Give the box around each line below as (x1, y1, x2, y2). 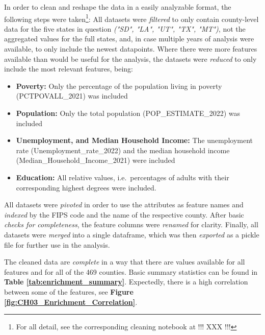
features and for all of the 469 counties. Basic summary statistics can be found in (4, 266, 258, 277)
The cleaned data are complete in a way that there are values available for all (4, 256, 245, 267)
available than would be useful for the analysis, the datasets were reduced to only (4, 53, 257, 64)
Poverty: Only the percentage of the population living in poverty (16, 80, 222, 91)
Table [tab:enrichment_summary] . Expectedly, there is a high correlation (4, 276, 248, 287)
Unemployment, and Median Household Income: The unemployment (16, 135, 253, 146)
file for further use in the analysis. (4, 239, 110, 250)
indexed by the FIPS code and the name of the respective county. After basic (4, 209, 244, 220)
